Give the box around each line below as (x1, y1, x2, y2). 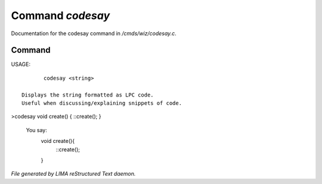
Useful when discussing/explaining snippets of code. (21, 100, 182, 107)
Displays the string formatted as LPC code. (21, 91, 154, 98)
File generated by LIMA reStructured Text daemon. (11, 170, 136, 177)
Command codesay (11, 9, 110, 22)
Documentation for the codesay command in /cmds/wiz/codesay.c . (11, 30, 177, 37)
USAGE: (11, 61, 31, 68)
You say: (26, 126, 47, 133)
